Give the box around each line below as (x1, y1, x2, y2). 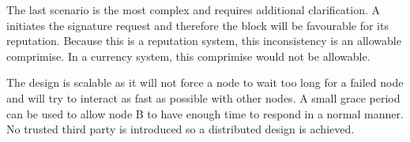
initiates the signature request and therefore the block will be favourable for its (6, 17, 389, 33)
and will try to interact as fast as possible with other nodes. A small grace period (6, 89, 401, 106)
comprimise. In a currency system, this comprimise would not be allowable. (6, 47, 371, 64)
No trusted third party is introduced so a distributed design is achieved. (6, 121, 355, 137)
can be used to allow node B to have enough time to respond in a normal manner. (6, 105, 404, 121)
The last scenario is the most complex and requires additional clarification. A (6, 2, 381, 17)
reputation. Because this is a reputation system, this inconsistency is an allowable (6, 32, 401, 49)
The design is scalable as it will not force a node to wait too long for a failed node (6, 74, 404, 91)
